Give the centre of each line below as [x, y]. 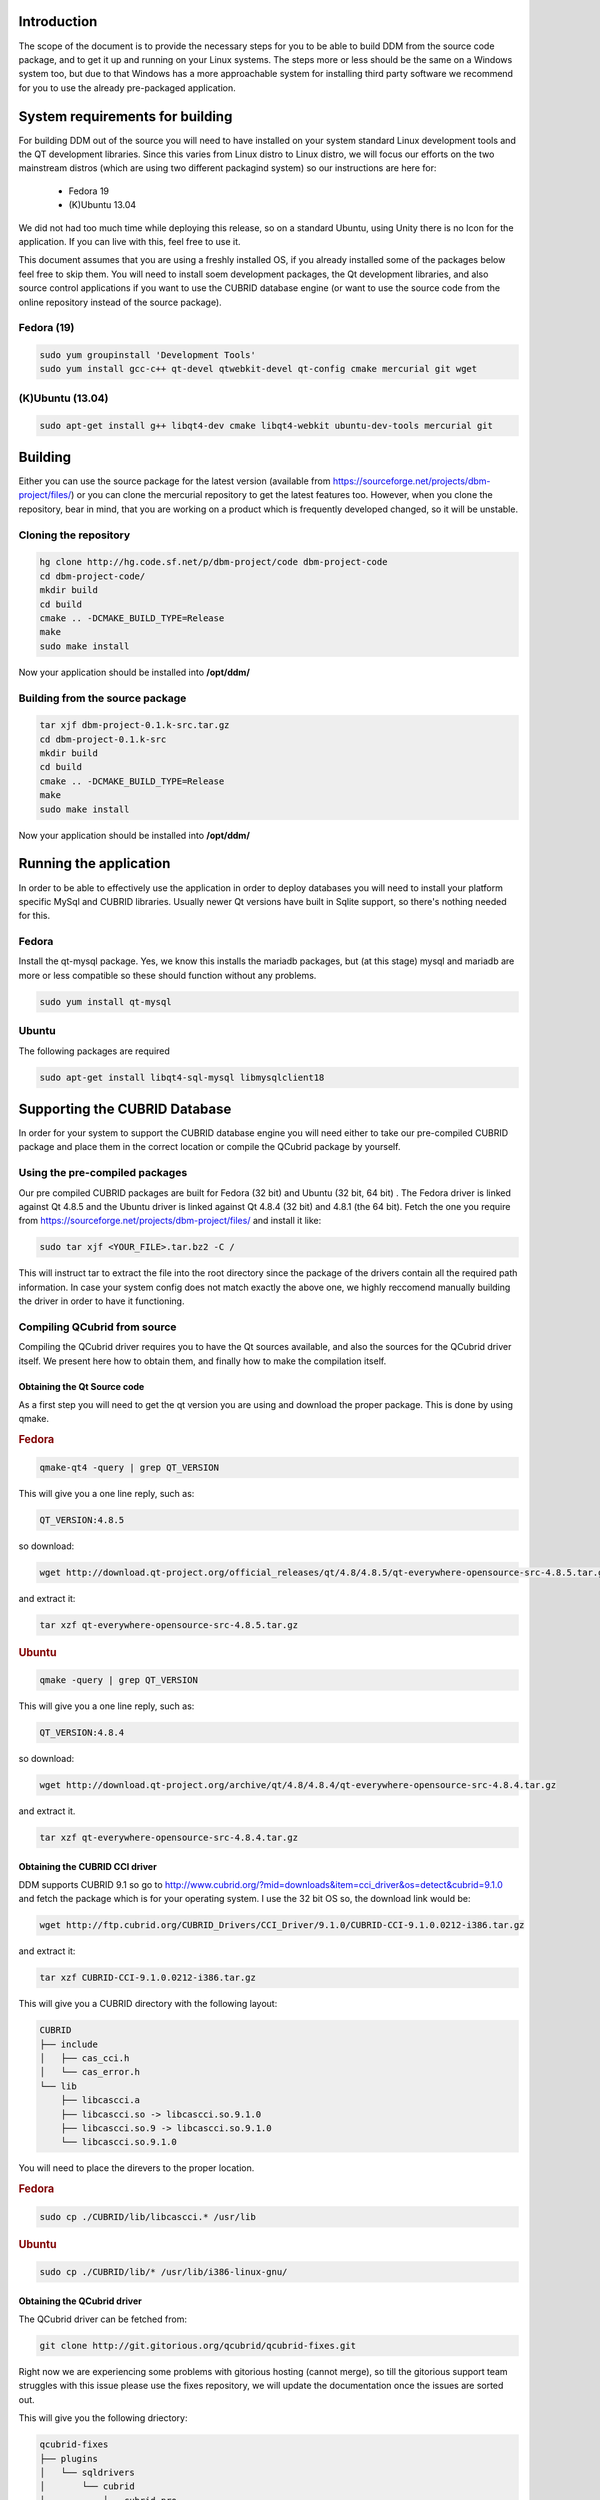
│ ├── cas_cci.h [84, 2058]
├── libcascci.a [100, 2100]
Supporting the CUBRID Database [125, 1108]
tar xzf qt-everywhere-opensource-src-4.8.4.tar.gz [169, 1837]
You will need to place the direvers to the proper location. [136, 2168]
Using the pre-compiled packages [103, 1173]
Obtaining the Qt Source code [81, 1386]
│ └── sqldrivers [87, 2472]
